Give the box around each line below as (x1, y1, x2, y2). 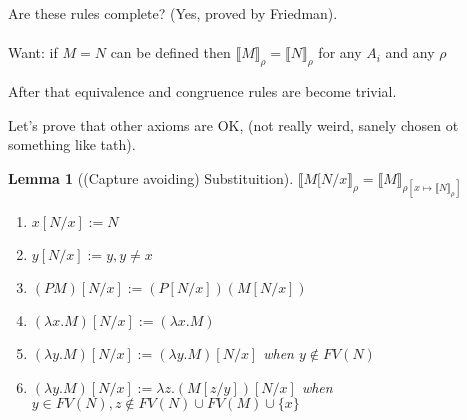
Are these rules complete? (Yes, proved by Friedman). (8, 3, 338, 23)
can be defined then (110, 42, 231, 63)
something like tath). (8, 134, 136, 155)
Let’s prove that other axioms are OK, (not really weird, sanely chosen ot (8, 114, 459, 135)
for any (318, 42, 362, 63)
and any (385, 42, 435, 63)
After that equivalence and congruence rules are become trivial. (8, 80, 397, 101)
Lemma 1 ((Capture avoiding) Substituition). (8, 167, 294, 188)
